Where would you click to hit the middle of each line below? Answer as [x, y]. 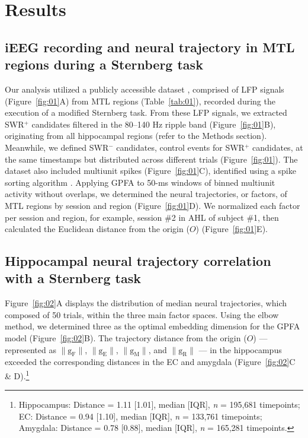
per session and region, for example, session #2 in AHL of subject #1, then [142, 217]
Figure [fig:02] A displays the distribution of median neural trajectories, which [146, 303]
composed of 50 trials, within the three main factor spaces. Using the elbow [142, 314]
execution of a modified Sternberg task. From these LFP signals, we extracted [146, 112]
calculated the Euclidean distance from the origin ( [97, 229]
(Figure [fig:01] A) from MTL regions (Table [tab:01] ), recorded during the [140, 101]
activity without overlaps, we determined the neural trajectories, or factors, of [146, 194]
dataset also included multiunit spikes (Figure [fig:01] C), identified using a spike [150, 171]
